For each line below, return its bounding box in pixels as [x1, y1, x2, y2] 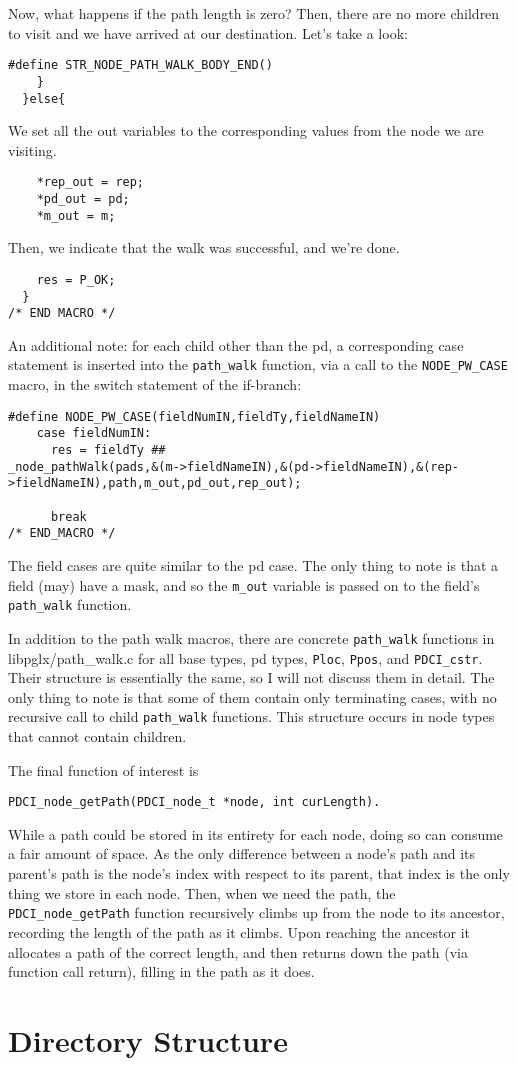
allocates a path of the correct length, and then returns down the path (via [8, 941, 468, 962]
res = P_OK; [36, 272, 116, 287]
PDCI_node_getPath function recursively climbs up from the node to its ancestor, [8, 902, 505, 923]
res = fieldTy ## [50, 443, 166, 458]
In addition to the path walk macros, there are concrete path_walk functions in [8, 627, 495, 648]
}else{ [22, 91, 66, 106]
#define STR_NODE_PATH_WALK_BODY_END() [8, 58, 273, 73]
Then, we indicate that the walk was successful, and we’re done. [8, 237, 400, 258]
